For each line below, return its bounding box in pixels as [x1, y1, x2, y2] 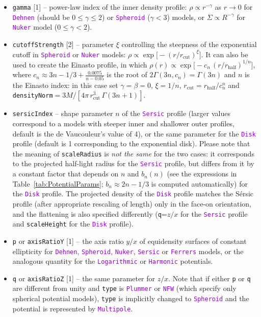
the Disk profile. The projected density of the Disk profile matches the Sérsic [12, 188, 254, 199]
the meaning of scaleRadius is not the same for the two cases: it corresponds [12, 148, 254, 158]
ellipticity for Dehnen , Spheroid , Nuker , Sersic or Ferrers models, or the [12, 245, 244, 256]
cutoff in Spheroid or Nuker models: [12, 49, 126, 59]
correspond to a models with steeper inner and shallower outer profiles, [12, 118, 234, 128]
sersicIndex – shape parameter [12, 108, 113, 119]
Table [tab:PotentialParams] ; [12, 178, 103, 189]
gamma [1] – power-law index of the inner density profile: [12, 2, 187, 12]
